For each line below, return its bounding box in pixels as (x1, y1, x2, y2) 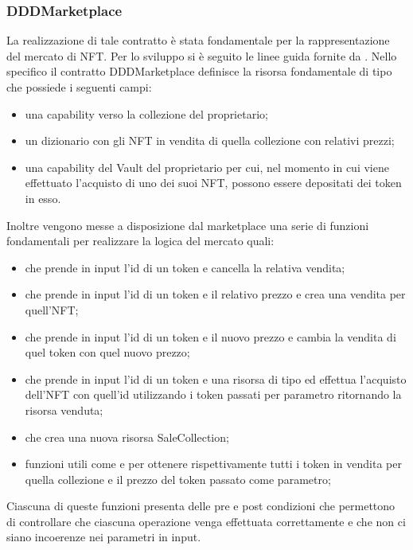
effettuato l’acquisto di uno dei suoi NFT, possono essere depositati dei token (25, 174, 402, 191)
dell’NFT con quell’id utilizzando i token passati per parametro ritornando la (25, 386, 402, 403)
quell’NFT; (25, 301, 79, 318)
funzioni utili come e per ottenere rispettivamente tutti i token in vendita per (25, 455, 402, 472)
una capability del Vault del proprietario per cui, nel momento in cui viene (25, 158, 389, 175)
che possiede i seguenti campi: (6, 79, 152, 95)
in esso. (25, 189, 61, 206)
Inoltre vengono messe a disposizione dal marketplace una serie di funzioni (6, 216, 369, 233)
